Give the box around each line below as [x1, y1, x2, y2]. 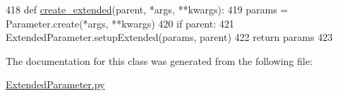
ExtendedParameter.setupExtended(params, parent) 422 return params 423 [6, 30, 333, 44]
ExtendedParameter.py [6, 77, 105, 92]
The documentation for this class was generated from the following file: [6, 53, 313, 68]
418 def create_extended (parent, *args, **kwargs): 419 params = [6, 2, 289, 16]
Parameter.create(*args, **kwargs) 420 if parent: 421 [6, 16, 234, 30]
